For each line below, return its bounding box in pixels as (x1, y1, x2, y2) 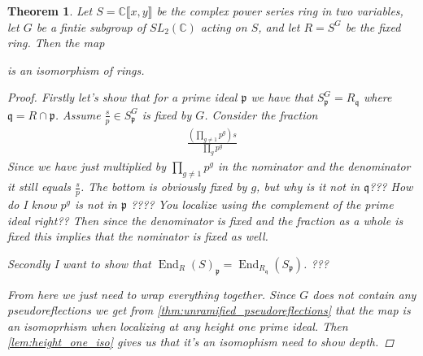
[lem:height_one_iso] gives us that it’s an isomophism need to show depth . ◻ (7, 333, 395, 350)
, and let (258, 18, 300, 35)
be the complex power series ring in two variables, (156, 2, 403, 19)
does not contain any (312, 285, 416, 302)
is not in (75, 195, 117, 212)
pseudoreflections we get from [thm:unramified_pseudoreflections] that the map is (7, 302, 411, 319)
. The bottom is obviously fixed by (81, 178, 247, 195)
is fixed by (142, 106, 192, 123)
